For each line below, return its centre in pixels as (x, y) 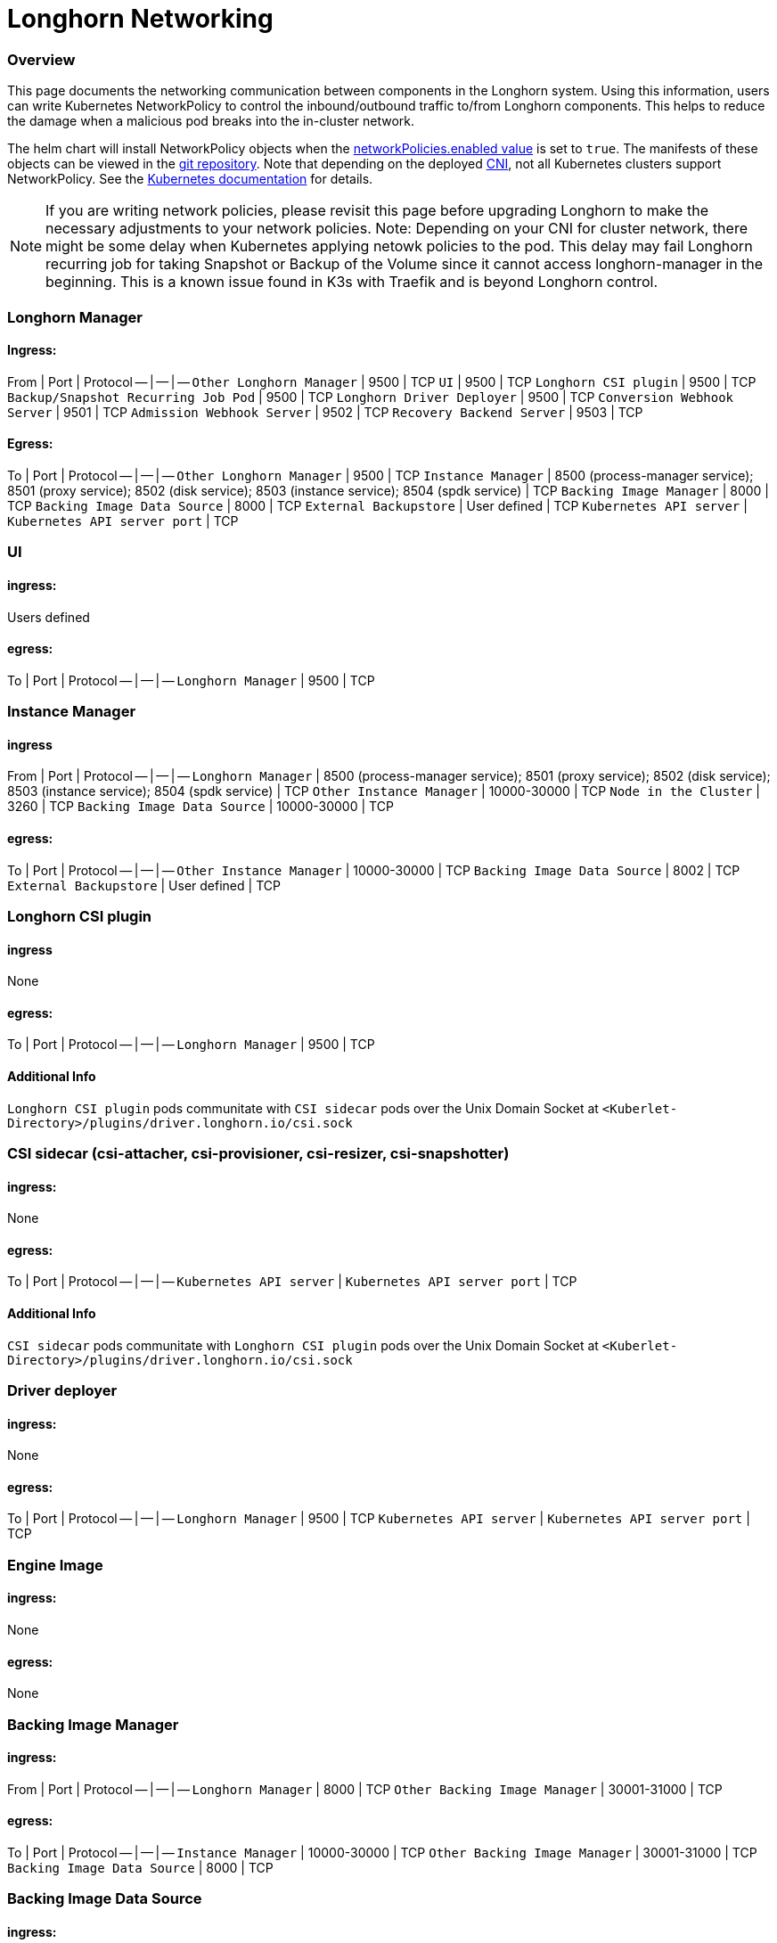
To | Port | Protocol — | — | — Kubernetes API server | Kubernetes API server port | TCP (292, 1282)
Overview (41, 59)
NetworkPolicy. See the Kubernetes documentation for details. (190, 179)
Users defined (49, 617)
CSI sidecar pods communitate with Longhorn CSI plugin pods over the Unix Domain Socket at (303, 1345)
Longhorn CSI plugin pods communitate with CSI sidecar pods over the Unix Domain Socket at (303, 1108)
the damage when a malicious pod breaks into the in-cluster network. (211, 121)
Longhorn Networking (140, 19)
